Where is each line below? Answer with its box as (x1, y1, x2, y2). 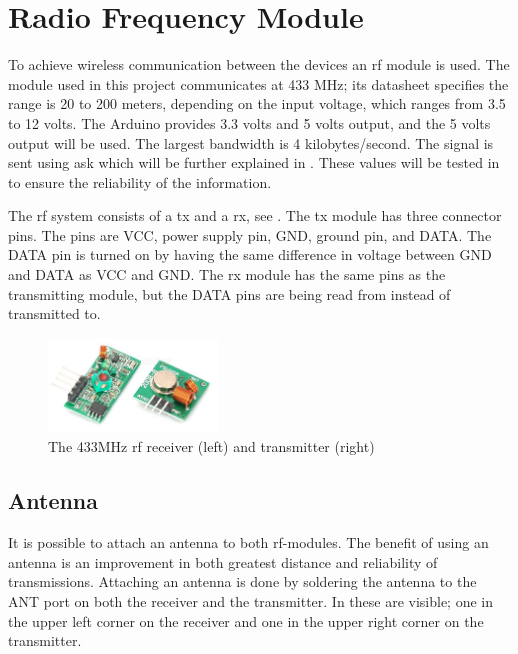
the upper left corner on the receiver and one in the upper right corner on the (8, 610, 484, 631)
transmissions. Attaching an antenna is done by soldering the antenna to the (8, 571, 477, 592)
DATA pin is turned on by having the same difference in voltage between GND (8, 244, 492, 265)
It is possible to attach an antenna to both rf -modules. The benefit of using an (8, 532, 489, 553)
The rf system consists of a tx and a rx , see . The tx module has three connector (8, 205, 502, 226)
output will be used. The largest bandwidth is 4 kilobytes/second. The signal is (8, 132, 494, 153)
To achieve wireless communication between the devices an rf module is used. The (8, 54, 510, 75)
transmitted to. (8, 303, 101, 324)
